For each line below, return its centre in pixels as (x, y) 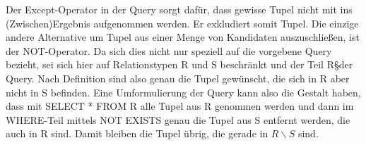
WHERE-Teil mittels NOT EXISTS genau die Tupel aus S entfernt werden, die (178, 119)
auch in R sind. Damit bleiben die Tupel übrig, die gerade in (137, 133)
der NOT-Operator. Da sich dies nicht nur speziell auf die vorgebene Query (169, 50)
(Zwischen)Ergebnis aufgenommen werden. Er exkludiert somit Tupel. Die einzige (182, 23)
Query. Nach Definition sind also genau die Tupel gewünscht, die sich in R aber (178, 78)
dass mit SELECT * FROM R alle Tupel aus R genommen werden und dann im (180, 106)
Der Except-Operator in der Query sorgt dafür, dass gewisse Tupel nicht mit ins (179, 9)
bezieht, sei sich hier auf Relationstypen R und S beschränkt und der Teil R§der (179, 64)
